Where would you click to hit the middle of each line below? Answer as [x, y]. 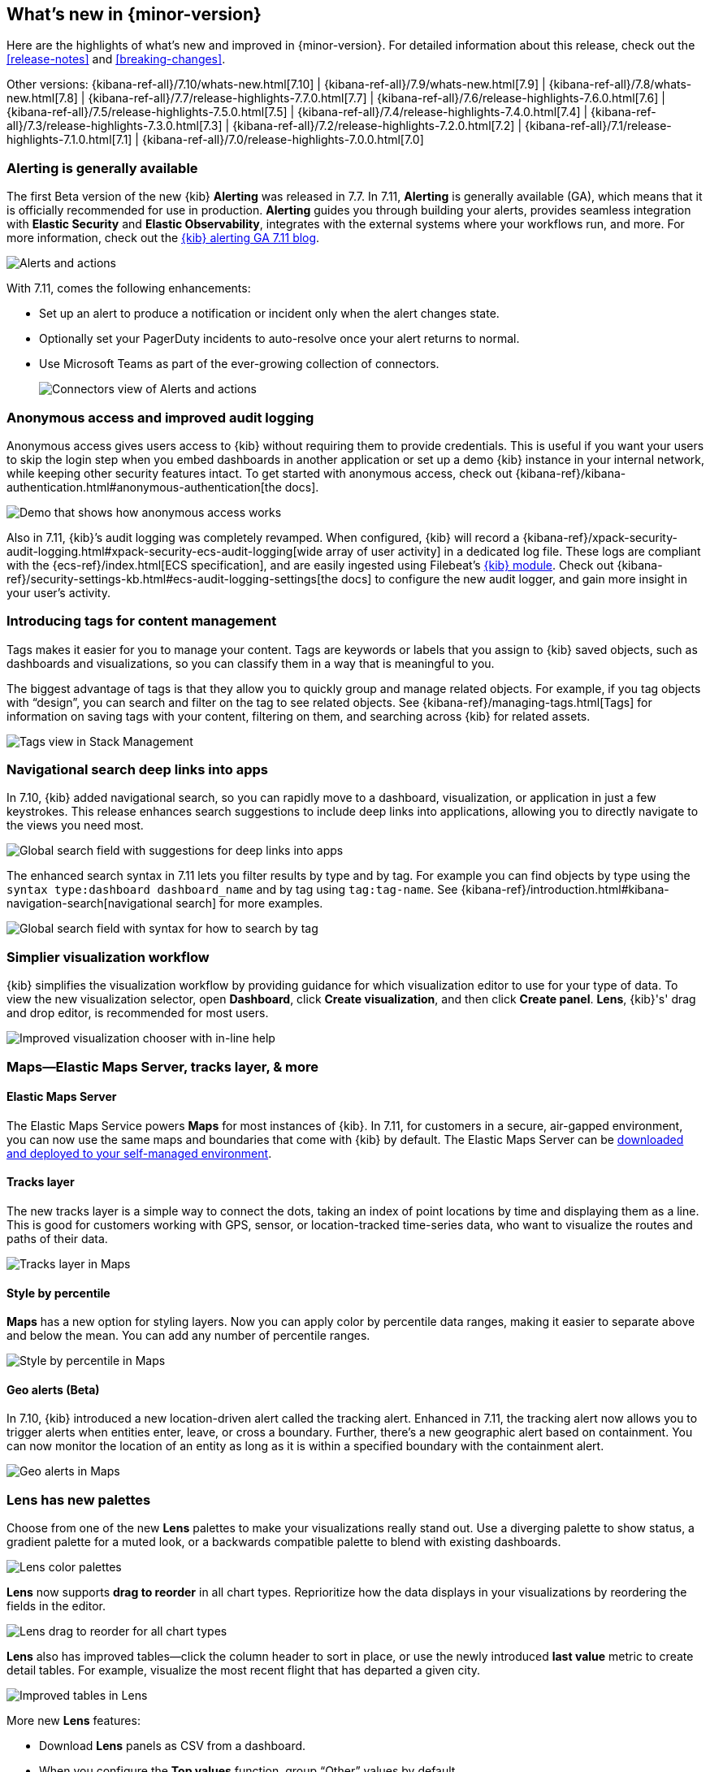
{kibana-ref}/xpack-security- [600, 537]
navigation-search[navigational [90, 903]
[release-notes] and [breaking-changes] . [116, 59]
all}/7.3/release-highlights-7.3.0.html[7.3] [115, 126]
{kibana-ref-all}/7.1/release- [598, 126]
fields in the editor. [56, 1606]
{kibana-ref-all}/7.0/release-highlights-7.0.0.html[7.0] [283, 140]
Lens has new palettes [79, 1499]
